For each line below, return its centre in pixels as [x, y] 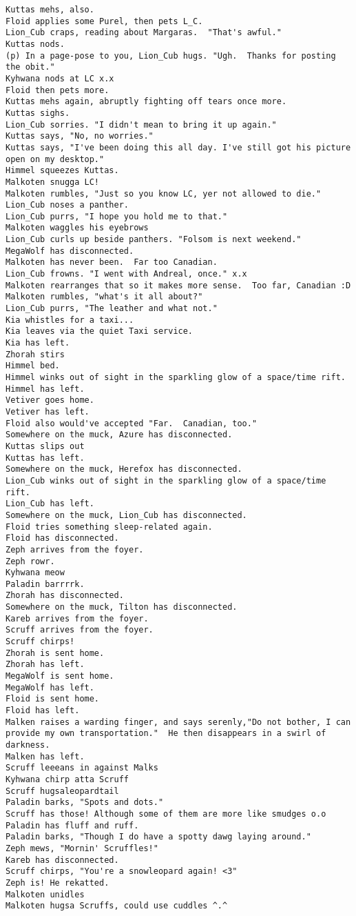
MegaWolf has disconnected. [70, 251]
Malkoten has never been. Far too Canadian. [112, 262]
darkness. [28, 745]
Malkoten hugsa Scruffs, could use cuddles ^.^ [117, 906]
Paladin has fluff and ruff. [72, 825]
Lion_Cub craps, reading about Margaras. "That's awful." [144, 33]
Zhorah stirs [35, 354]
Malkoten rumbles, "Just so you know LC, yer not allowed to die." [164, 193]
